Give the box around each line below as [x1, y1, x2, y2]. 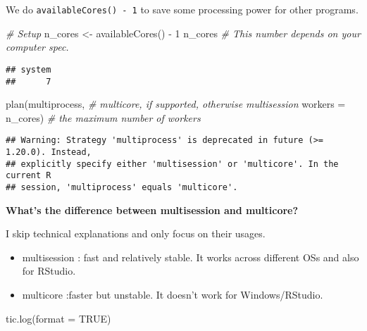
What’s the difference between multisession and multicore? [6, 202, 299, 217]
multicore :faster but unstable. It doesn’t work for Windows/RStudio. [22, 287, 323, 301]
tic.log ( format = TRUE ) [6, 311, 111, 325]
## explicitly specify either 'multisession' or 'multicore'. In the [6, 158, 339, 169]
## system [6, 64, 51, 75]
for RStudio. [22, 263, 76, 278]
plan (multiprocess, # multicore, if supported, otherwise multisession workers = [6, 96, 346, 111]
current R [6, 170, 51, 181]
